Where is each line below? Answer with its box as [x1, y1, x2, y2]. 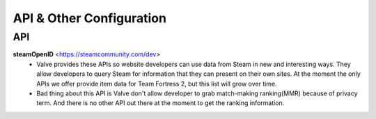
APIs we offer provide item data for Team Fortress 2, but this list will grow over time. [36, 79, 278, 88]
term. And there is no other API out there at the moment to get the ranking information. [36, 99, 285, 107]
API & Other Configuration [13, 10, 167, 26]
